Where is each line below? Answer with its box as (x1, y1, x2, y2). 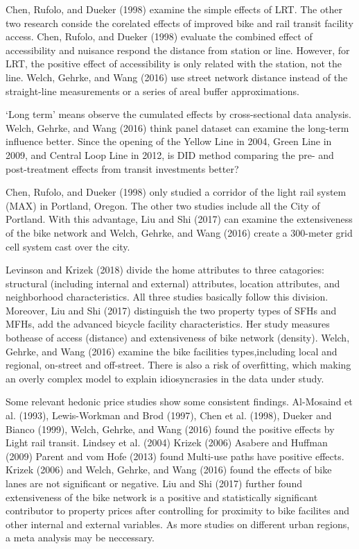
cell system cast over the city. (6, 239, 130, 253)
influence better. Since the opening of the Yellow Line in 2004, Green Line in (6, 134, 332, 149)
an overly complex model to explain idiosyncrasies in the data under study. (6, 371, 324, 385)
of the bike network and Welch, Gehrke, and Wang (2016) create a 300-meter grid (6, 225, 353, 239)
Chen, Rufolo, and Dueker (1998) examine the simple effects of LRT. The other (6, 2, 342, 16)
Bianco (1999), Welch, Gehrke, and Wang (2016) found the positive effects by (6, 421, 335, 436)
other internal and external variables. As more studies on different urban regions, (6, 516, 350, 531)
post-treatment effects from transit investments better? (6, 161, 239, 176)
